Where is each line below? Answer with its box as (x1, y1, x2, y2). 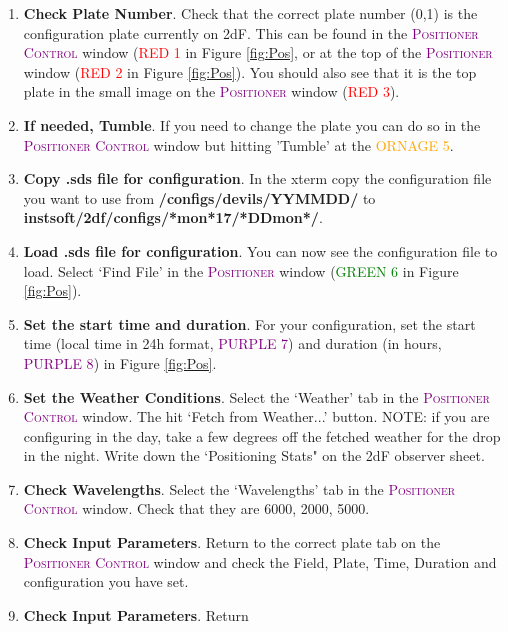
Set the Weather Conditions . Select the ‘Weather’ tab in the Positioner (23, 386, 490, 407)
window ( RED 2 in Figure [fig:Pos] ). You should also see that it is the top (23, 61, 477, 82)
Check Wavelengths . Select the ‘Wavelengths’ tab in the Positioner (23, 478, 456, 499)
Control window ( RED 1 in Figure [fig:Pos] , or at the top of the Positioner (23, 42, 493, 63)
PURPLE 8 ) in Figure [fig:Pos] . (23, 352, 217, 373)
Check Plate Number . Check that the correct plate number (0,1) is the (23, 3, 478, 23)
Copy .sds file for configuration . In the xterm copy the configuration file (23, 168, 492, 189)
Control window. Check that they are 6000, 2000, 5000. (23, 498, 370, 519)
